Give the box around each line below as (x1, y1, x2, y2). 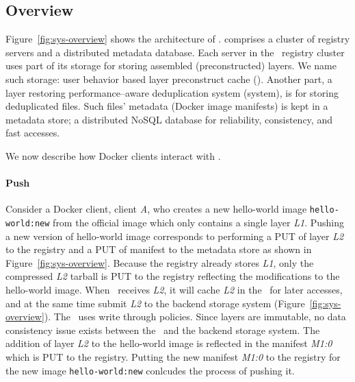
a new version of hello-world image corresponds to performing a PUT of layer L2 (5, 228, 344, 243)
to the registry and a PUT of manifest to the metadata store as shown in (5, 242, 312, 256)
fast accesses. (5, 126, 60, 140)
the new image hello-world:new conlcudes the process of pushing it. (5, 363, 295, 377)
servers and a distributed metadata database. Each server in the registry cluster (5, 45, 345, 59)
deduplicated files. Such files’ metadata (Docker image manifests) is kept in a (5, 99, 328, 113)
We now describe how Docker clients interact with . (5, 148, 221, 163)
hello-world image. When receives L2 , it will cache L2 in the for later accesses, (5, 283, 343, 297)
